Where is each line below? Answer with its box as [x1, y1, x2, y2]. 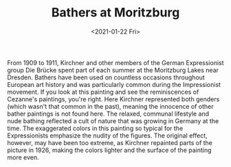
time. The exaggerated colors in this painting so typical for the [7, 124, 184, 132]
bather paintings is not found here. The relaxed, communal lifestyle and [7, 110, 210, 118]
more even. [7, 153, 39, 162]
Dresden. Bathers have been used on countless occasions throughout [7, 73, 205, 81]
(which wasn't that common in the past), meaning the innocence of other [7, 102, 214, 110]
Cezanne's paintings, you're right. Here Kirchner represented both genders [7, 94, 220, 103]
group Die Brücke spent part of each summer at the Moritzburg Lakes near [7, 66, 219, 74]
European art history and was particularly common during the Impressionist [7, 80, 221, 88]
